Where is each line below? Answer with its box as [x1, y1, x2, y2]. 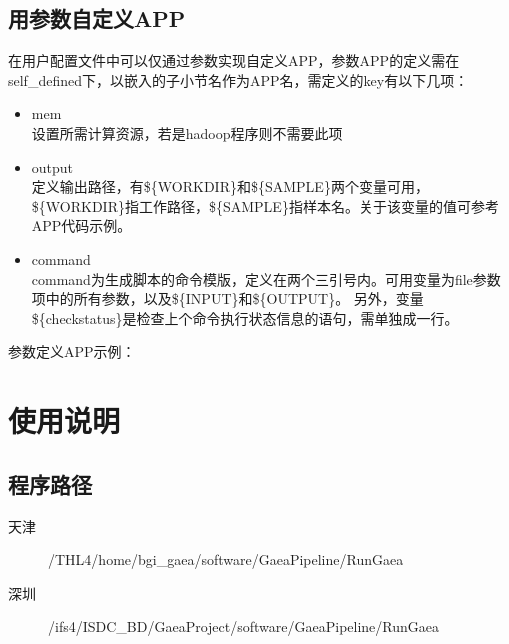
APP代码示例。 [31, 215, 132, 236]
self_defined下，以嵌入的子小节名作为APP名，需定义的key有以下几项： [8, 69, 469, 90]
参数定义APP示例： [8, 341, 136, 362]
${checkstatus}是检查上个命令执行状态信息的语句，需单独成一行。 [31, 307, 459, 328]
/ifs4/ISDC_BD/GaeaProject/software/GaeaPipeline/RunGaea [48, 616, 439, 637]
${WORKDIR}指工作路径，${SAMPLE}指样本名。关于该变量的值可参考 [31, 195, 499, 216]
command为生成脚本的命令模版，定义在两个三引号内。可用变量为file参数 [31, 268, 501, 289]
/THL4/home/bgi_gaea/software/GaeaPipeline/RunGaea [48, 549, 404, 570]
